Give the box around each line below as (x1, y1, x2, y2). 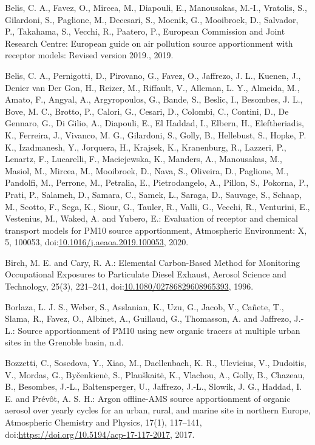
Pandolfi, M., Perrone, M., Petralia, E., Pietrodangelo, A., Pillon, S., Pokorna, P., (5, 176, 309, 189)
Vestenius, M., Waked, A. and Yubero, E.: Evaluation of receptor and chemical (5, 212, 298, 225)
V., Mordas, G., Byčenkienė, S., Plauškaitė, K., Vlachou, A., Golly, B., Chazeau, (5, 368, 305, 381)
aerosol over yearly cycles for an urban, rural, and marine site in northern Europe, (5, 404, 311, 416)
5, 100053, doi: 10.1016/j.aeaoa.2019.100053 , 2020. (5, 236, 189, 248)
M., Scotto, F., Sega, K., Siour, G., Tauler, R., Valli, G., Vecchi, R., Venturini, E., (5, 200, 310, 212)
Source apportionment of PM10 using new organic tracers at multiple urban (18, 324, 300, 336)
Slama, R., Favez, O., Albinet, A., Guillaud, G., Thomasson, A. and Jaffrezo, (5, 312, 291, 325)
